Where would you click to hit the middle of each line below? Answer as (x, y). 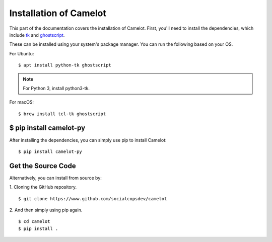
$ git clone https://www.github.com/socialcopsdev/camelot (93, 198)
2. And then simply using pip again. (46, 210)
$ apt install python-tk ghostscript (65, 65)
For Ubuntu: (22, 53)
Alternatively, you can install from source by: (55, 178)
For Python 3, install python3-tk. (56, 88)
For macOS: (22, 102)
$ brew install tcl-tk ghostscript (62, 114)
